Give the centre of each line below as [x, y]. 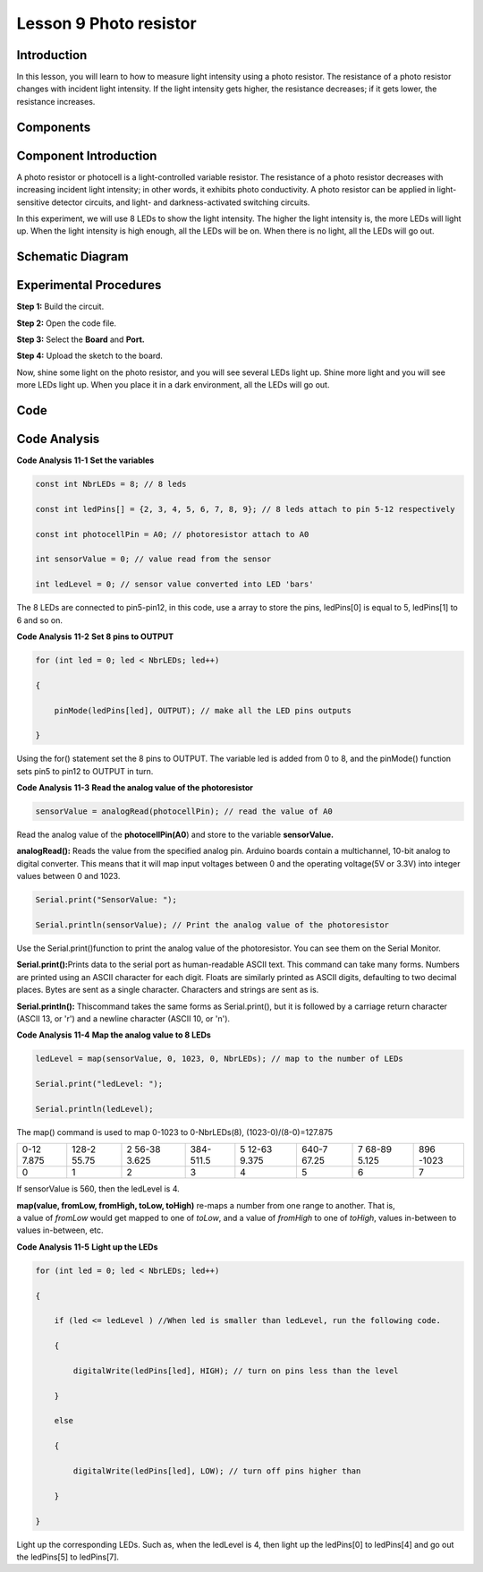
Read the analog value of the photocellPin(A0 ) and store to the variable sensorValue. [175, 835]
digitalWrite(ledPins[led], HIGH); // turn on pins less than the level [236, 1371]
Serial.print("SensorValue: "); [106, 900]
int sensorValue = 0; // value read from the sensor [153, 559]
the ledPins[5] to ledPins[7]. [68, 1557]
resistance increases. [56, 101]
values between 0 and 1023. [68, 876]
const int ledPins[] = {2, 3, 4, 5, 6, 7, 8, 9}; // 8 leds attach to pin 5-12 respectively [245, 509]
